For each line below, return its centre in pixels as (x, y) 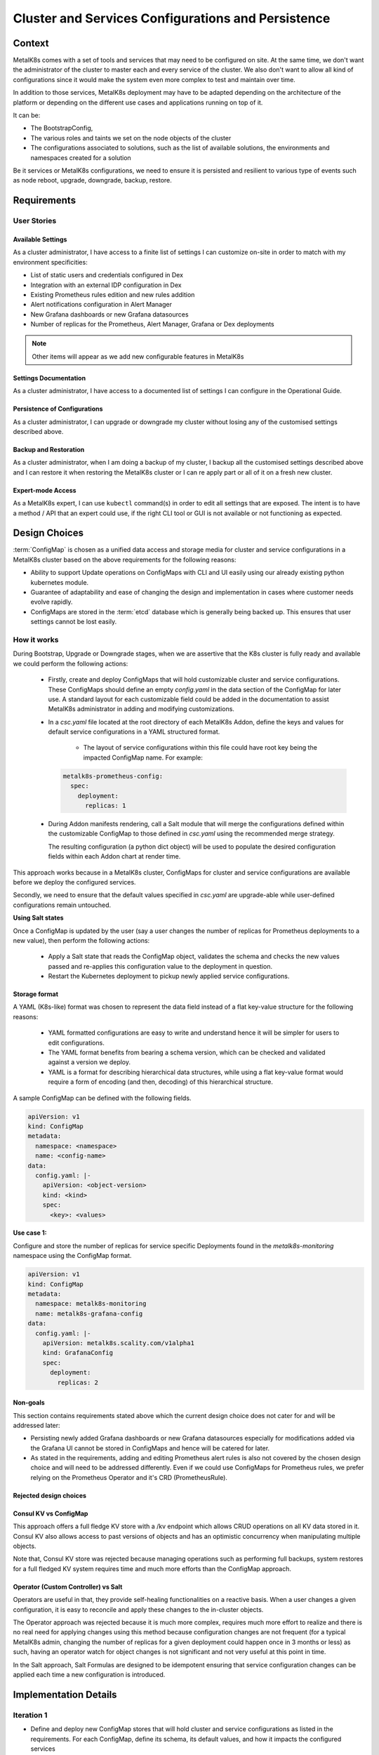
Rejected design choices (50, 1495)
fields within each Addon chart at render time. (114, 856)
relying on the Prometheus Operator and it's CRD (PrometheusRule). (129, 1477)
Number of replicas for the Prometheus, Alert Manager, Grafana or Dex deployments (153, 324)
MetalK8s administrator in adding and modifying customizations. (141, 709)
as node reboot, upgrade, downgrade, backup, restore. (92, 180)
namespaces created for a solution (81, 157)
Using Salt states (38, 918)
